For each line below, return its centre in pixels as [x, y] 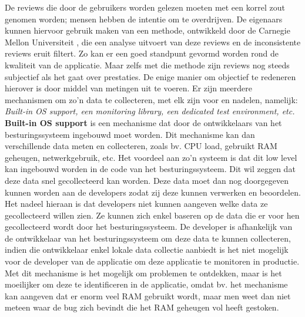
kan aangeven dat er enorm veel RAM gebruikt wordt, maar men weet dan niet [148, 295]
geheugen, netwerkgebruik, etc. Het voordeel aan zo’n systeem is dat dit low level [151, 157]
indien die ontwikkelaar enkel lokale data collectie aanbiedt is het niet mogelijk [147, 250]
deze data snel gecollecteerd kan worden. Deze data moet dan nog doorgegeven [147, 180]
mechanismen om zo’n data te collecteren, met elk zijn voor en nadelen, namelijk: [151, 99]
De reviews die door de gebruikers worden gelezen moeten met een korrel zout [145, 7]
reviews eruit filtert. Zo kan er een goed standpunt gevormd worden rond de [142, 53]
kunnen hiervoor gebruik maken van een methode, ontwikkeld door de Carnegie [148, 30]
